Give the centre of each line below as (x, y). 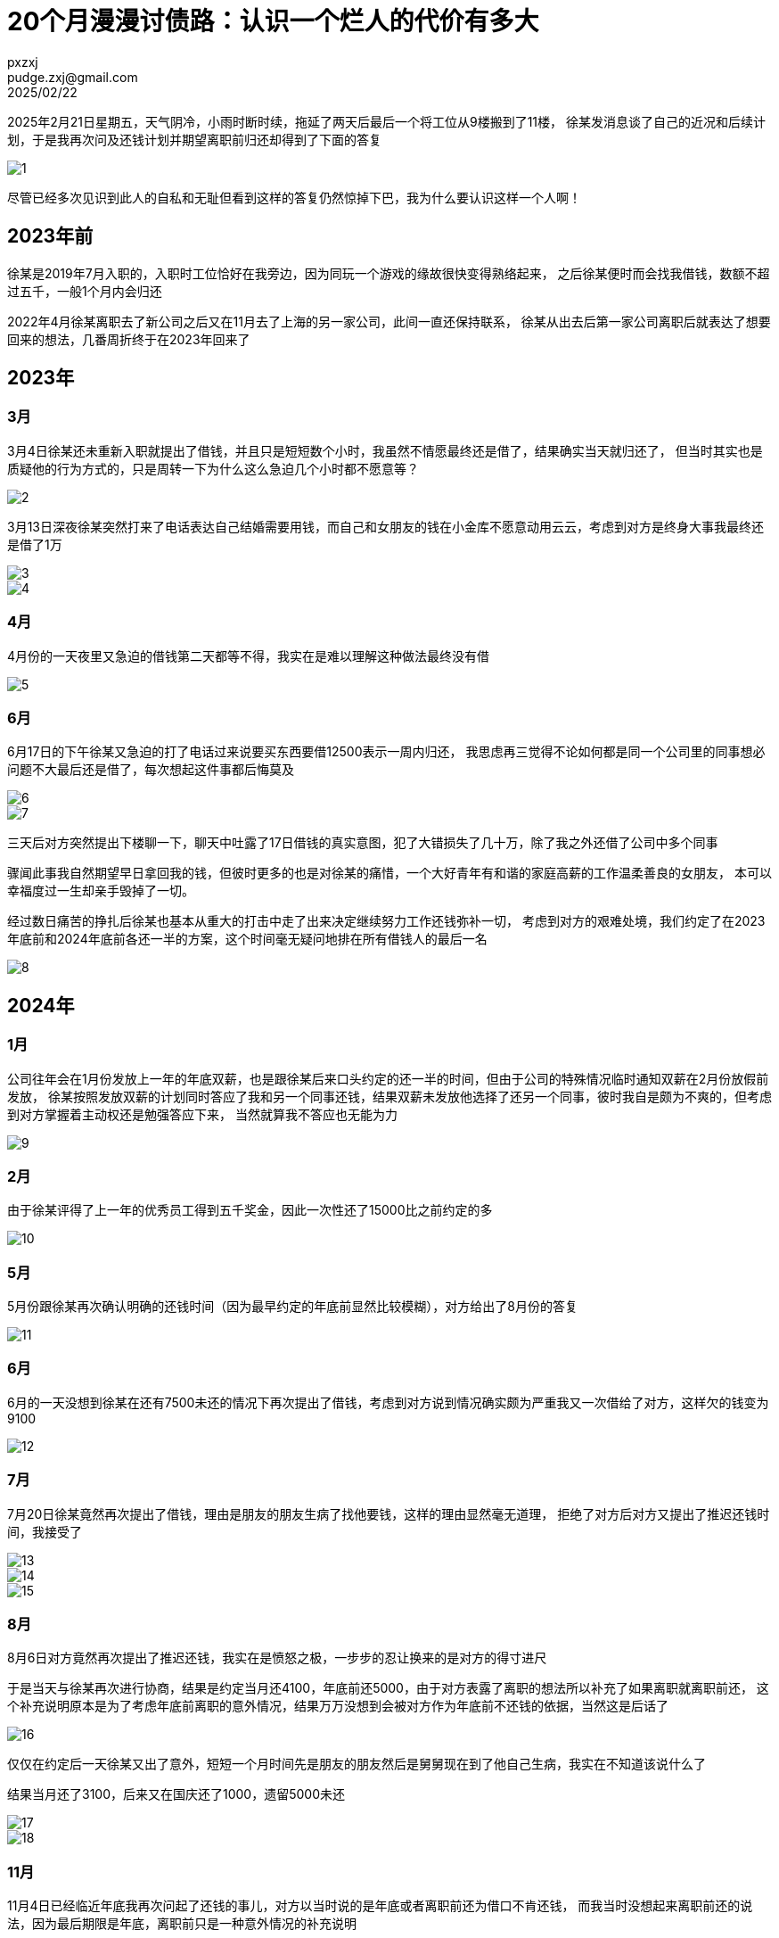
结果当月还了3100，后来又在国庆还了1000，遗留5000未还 (176, 1794)
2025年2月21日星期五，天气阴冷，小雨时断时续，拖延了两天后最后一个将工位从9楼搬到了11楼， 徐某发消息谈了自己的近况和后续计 (386, 121)
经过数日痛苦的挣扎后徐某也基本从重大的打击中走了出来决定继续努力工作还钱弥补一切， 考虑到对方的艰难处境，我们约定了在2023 (386, 921)
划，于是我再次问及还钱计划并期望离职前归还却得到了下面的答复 (194, 139)
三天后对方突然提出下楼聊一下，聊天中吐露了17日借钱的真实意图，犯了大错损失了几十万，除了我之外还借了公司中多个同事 (363, 843)
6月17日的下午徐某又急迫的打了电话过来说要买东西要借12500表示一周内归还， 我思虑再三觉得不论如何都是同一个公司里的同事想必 (386, 752)
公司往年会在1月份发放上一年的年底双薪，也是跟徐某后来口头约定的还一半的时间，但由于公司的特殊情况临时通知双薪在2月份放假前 (388, 1078)
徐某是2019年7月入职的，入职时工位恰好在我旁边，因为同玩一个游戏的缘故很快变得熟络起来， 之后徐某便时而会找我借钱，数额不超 (389, 273)
